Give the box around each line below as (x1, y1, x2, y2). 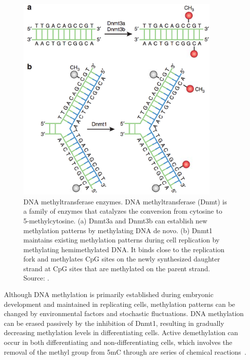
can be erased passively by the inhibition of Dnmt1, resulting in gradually (4, 318, 224, 328)
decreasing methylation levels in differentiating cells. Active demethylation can (4, 327, 238, 338)
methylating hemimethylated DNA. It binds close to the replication (23, 244, 225, 254)
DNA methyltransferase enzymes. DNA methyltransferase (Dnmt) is (23, 196, 227, 206)
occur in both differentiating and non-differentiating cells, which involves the (4, 337, 232, 347)
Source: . (23, 273, 49, 283)
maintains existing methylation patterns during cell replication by (23, 235, 220, 245)
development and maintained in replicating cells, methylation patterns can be (4, 299, 235, 309)
